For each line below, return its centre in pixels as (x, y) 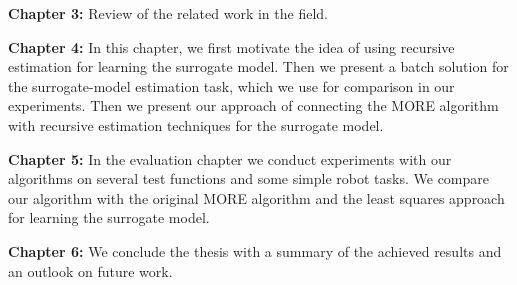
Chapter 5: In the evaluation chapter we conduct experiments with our (230, 158)
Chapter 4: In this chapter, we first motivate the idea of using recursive (231, 46)
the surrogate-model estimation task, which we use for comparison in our (231, 85)
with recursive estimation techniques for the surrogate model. (196, 124)
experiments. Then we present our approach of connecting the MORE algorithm (253, 105)
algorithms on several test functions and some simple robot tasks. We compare (249, 178)
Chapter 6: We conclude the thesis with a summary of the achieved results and (255, 250)
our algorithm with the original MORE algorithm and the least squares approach (256, 197)
